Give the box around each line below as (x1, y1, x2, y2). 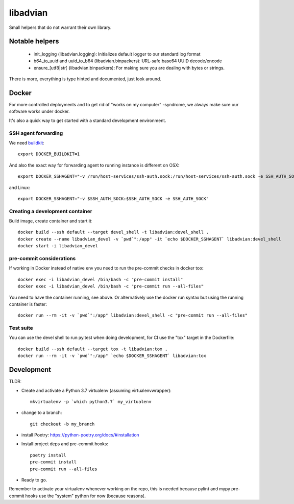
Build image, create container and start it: (9, 218, 93, 224)
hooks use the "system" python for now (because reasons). (25, 493, 146, 499)
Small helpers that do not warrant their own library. (9, 24, 112, 30)
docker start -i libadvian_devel (18, 243, 98, 249)
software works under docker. (9, 108, 70, 115)
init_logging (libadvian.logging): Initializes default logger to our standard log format (33, 51, 201, 57)
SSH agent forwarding (9, 130, 63, 137)
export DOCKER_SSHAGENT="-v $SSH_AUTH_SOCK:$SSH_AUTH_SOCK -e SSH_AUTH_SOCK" (18, 196, 209, 201)
